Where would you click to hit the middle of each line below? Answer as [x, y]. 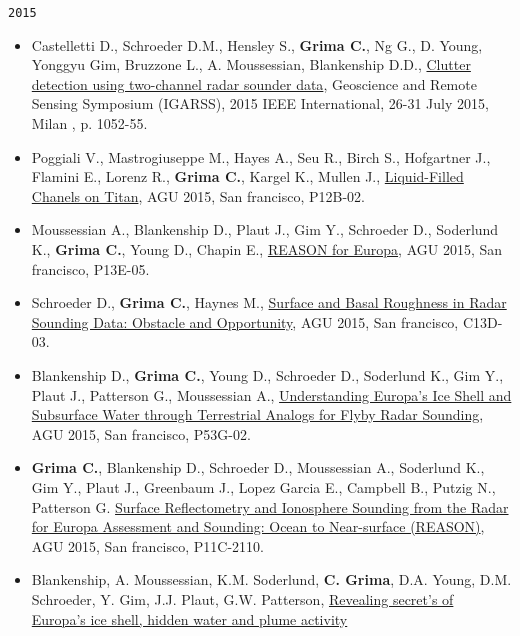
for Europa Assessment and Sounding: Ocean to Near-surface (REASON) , [258, 526]
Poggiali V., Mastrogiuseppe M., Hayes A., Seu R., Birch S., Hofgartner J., [261, 156]
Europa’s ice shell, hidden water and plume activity [189, 618]
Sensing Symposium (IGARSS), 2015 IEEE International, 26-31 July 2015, [260, 103]
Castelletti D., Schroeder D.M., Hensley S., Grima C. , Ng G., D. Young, [257, 44]
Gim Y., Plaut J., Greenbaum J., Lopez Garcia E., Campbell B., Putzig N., [263, 486]
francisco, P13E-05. [90, 268]
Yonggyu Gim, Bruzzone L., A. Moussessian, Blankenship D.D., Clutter [251, 64]
